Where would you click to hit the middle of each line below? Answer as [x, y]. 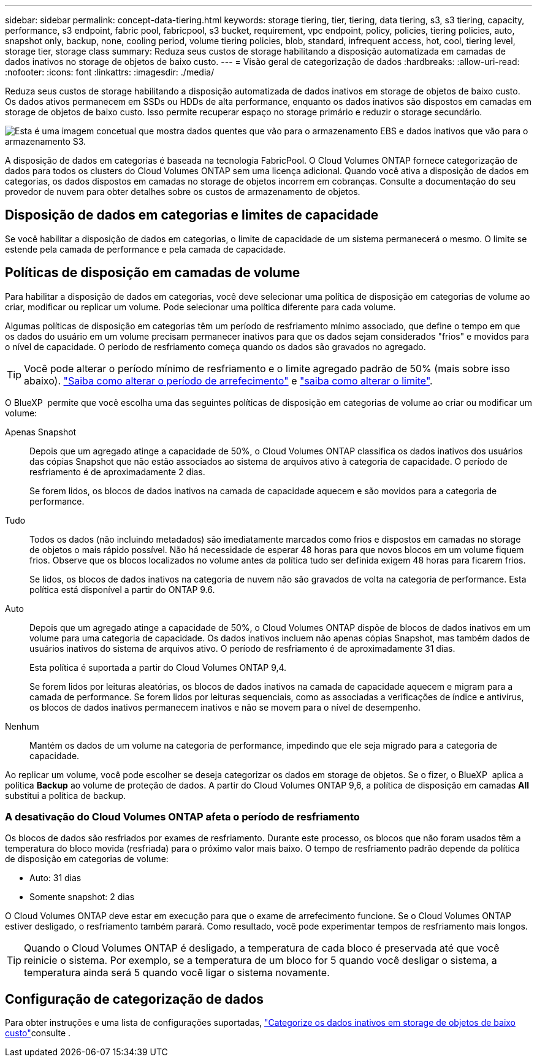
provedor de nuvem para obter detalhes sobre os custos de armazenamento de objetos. [183, 192]
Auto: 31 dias [55, 878]
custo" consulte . [38, 1033]
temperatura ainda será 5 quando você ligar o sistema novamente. [177, 973]
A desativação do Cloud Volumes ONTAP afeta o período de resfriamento [182, 817]
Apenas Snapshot [41, 432]
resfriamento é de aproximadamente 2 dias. [117, 472]
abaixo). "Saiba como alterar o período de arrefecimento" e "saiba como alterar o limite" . [228, 380]
